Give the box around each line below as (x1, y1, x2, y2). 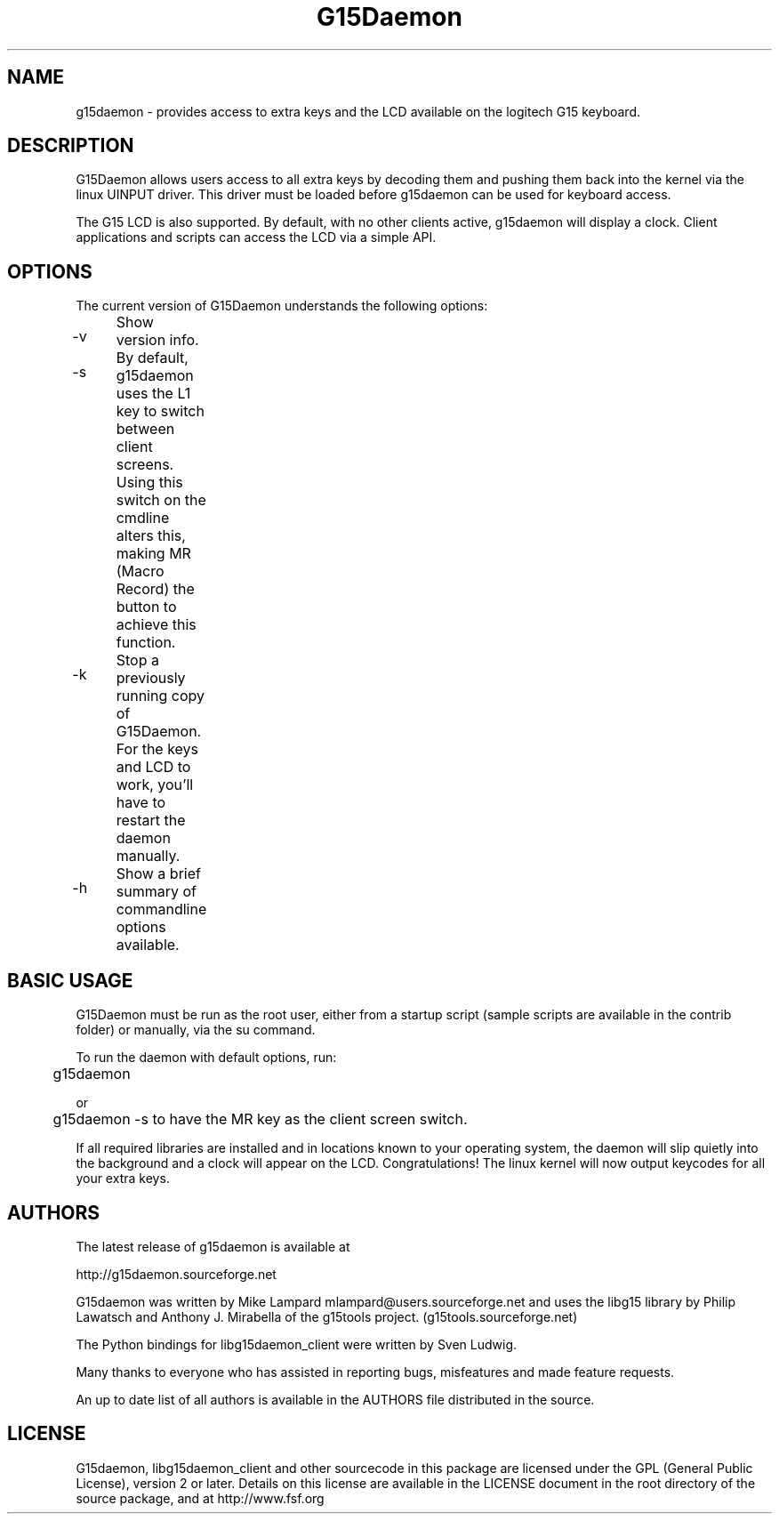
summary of (116, 882, 197, 901)
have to (116, 793, 166, 812)
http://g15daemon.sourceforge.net (76, 1266, 277, 1282)
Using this (116, 473, 183, 492)
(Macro (116, 562, 165, 581)
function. (116, 633, 176, 652)
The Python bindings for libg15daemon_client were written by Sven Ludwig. (76, 1336, 518, 1352)
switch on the (116, 491, 206, 510)
